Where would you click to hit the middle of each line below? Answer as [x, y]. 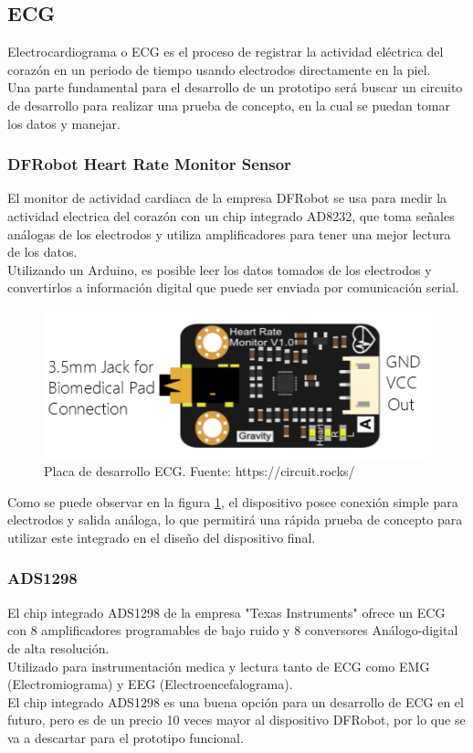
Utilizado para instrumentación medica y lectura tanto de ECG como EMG [219, 666]
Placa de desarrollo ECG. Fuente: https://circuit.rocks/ [200, 471]
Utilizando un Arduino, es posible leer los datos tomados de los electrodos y [220, 269]
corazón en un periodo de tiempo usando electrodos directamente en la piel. [219, 69]
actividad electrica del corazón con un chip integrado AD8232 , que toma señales [231, 215]
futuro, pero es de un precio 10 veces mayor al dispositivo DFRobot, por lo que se [236, 720]
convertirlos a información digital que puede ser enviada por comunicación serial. [233, 287]
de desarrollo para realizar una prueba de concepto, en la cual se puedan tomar [229, 105]
